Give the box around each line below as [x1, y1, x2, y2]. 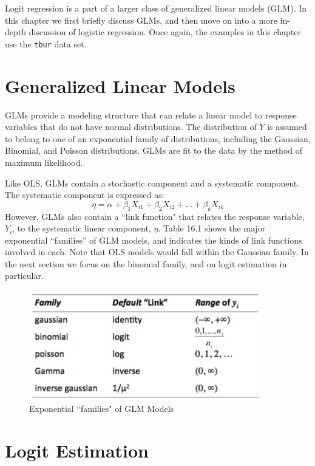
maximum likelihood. [5, 156, 83, 168]
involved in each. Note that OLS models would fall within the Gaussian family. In [5, 245, 309, 258]
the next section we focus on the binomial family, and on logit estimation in [5, 257, 287, 270]
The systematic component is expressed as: [5, 188, 164, 201]
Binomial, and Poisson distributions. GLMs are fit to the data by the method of [5, 144, 303, 157]
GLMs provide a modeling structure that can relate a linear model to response [5, 108, 297, 121]
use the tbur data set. [5, 37, 87, 50]
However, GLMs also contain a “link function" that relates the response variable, [5, 210, 305, 222]
